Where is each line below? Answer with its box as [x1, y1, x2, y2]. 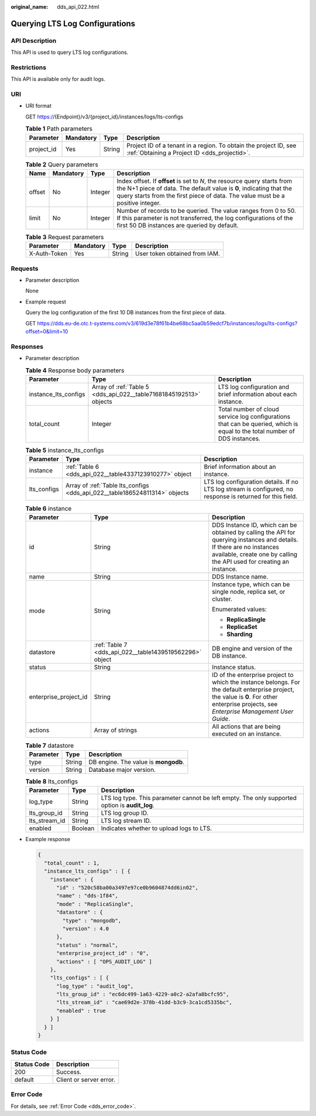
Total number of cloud [218, 405, 279, 413]
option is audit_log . [101, 801, 154, 809]
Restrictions [11, 63, 47, 72]
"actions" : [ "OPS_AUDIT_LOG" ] [56, 958, 152, 965]
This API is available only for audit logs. [11, 76, 105, 83]
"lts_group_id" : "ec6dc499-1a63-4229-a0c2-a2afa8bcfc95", [56, 991, 229, 998]
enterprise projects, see [211, 700, 278, 708]
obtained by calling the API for [211, 528, 296, 536]
